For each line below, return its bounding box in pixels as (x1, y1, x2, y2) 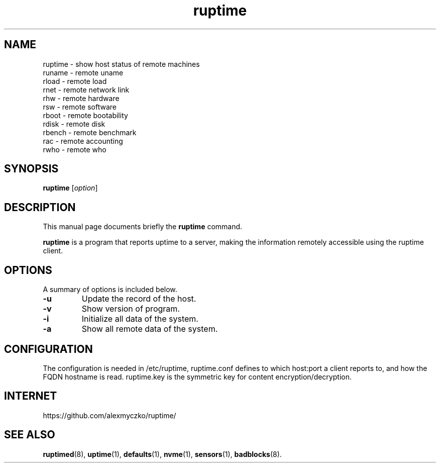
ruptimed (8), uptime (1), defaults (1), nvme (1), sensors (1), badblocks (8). (43, 449, 282, 458)
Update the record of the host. (81, 294, 196, 304)
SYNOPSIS (4, 162, 59, 175)
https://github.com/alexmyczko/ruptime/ (43, 411, 176, 420)
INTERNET (4, 390, 57, 403)
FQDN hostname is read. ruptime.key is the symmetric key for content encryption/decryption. (43, 372, 352, 381)
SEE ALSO (4, 428, 55, 441)
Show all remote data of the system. (81, 324, 218, 334)
